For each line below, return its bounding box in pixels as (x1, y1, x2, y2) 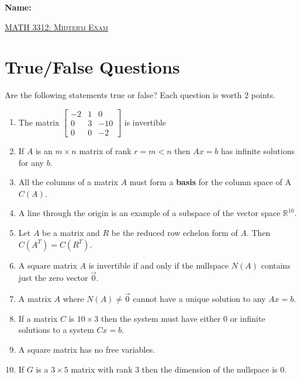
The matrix (18, 116, 60, 128)
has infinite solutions (220, 145, 295, 157)
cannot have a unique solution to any (133, 293, 266, 305)
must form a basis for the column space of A (129, 176, 292, 188)
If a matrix (18, 312, 58, 324)
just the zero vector (18, 272, 88, 284)
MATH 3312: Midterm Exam (5, 20, 109, 33)
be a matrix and (42, 226, 100, 238)
